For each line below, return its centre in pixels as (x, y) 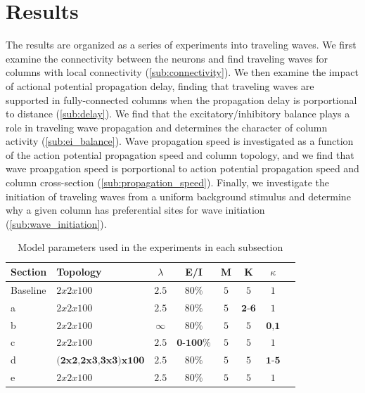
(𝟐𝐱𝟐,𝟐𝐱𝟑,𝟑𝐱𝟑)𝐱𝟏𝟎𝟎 (101, 361)
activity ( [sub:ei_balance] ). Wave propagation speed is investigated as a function (180, 141)
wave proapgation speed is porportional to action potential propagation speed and (182, 168)
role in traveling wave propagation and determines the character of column (167, 127)
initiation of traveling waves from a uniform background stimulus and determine (178, 196)
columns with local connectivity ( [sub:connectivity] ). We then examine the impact (182, 72)
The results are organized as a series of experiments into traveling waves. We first (181, 45)
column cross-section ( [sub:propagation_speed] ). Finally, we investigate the (168, 182)
